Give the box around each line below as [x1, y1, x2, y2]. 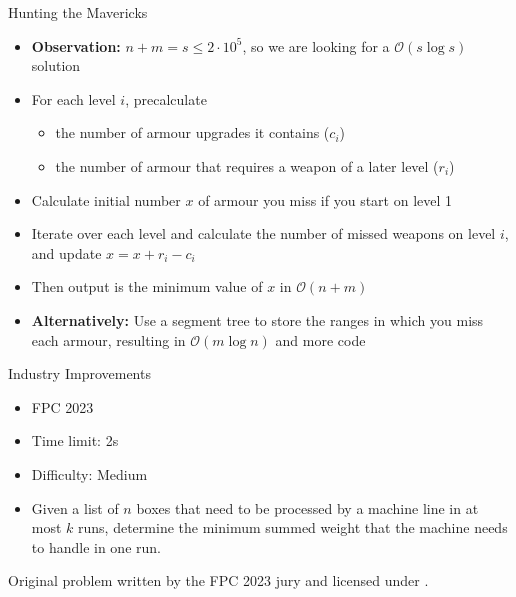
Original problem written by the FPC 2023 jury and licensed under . [8, 570, 429, 591]
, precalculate [125, 88, 207, 109]
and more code [275, 329, 366, 350]
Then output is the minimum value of [31, 276, 263, 297]
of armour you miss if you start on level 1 [198, 189, 453, 210]
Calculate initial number [31, 189, 181, 210]
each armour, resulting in [31, 329, 186, 350]
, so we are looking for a [242, 35, 390, 56]
